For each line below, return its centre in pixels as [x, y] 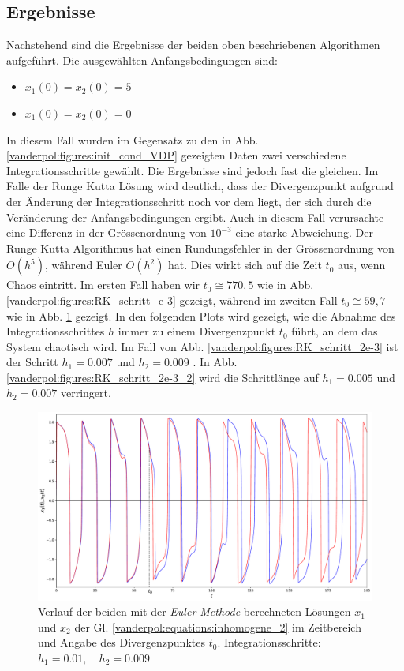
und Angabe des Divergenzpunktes [122, 642]
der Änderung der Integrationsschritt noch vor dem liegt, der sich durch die [189, 201]
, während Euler [83, 265]
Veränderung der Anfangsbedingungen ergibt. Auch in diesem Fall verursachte [195, 217]
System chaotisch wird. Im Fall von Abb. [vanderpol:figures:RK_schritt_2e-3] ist [202, 346]
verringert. [86, 393]
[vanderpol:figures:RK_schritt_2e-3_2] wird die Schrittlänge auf [163, 377]
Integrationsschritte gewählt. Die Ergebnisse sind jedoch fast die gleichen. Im [193, 170]
